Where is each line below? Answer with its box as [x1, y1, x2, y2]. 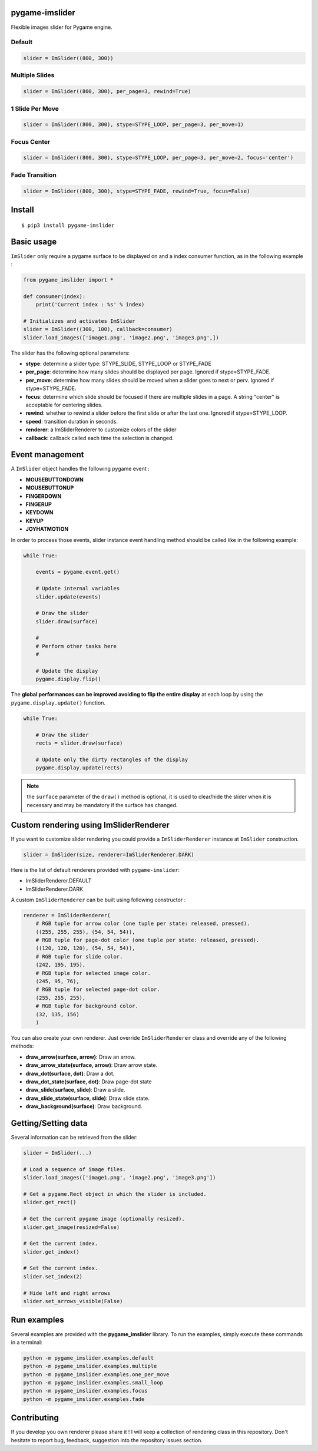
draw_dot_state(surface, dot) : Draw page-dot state [25, 1078, 153, 1085]
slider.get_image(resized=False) [23, 1224, 120, 1231]
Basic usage [11, 237, 57, 247]
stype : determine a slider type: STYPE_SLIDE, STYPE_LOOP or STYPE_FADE [25, 360, 212, 368]
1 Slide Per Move [11, 104, 59, 113]
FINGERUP [25, 501, 52, 508]
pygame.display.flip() [35, 676, 101, 683]
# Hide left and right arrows [23, 1290, 111, 1296]
